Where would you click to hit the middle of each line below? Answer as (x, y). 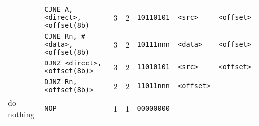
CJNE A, (59, 9)
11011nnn (154, 86)
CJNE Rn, (61, 36)
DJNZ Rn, (61, 82)
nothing (21, 114)
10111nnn (154, 44)
